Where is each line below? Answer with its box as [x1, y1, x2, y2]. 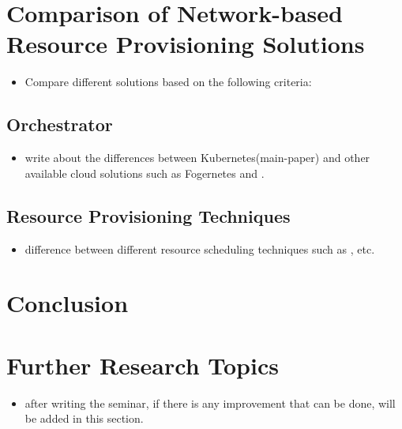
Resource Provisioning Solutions [6, 28, 365, 60]
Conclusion [6, 287, 129, 319]
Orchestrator [6, 112, 113, 137]
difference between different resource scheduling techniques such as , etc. [24, 240, 375, 257]
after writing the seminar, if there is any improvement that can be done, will [24, 394, 396, 411]
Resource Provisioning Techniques [6, 203, 291, 228]
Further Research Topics [6, 348, 279, 381]
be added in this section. [24, 410, 144, 427]
